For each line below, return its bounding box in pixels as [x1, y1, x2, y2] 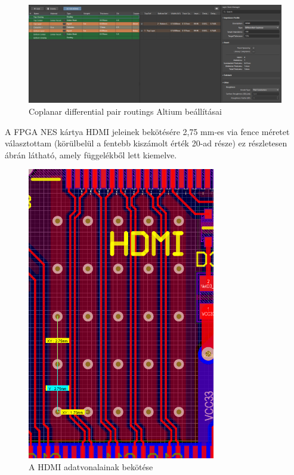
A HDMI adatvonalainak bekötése [29, 460, 153, 473]
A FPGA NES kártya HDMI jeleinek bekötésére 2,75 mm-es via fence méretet [5, 125, 290, 137]
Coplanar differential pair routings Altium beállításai [29, 105, 222, 117]
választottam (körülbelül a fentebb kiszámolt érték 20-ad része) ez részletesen [5, 137, 287, 149]
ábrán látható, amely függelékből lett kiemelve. [5, 148, 177, 161]
